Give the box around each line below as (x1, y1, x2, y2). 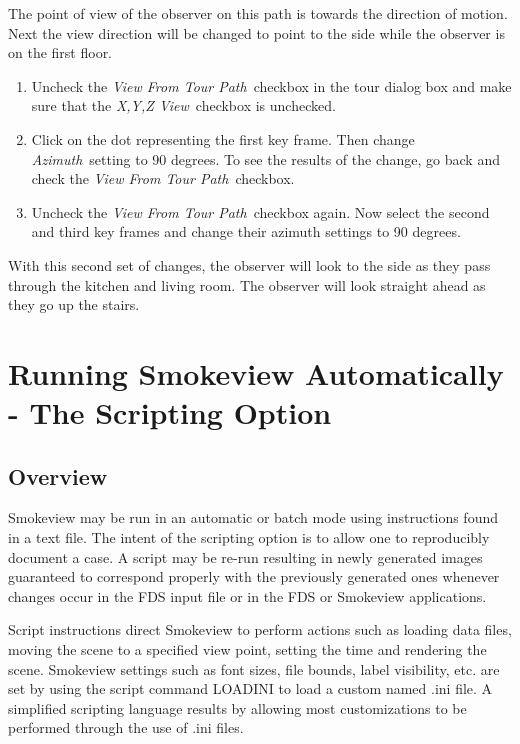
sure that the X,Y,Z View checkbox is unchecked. (31, 95, 336, 116)
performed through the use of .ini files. (8, 717, 244, 738)
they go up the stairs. (8, 294, 140, 315)
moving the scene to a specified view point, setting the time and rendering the (8, 639, 487, 660)
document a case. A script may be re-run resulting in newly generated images (8, 546, 483, 567)
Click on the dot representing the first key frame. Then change (31, 128, 415, 149)
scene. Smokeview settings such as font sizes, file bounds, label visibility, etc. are (8, 658, 500, 679)
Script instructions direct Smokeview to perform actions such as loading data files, (8, 619, 512, 640)
